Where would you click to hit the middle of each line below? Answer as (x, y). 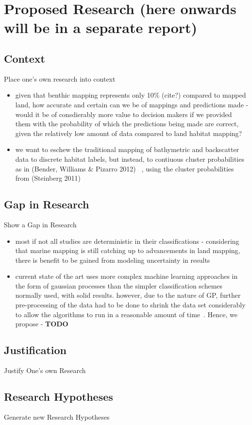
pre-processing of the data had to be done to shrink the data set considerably (130, 305)
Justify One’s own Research (45, 370)
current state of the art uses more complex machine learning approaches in (126, 276)
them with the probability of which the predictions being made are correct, (127, 124)
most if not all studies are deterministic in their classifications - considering (127, 241)
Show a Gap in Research (40, 224)
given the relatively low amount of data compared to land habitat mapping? (129, 133)
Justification (35, 350)
